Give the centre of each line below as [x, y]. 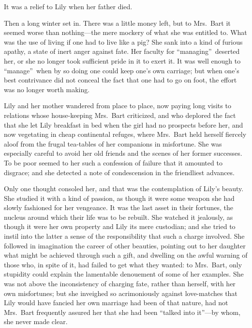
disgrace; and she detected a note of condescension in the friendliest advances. [119, 172]
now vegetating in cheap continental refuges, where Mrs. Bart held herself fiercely [125, 134]
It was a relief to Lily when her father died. [68, 6]
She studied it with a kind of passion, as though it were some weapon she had [119, 198]
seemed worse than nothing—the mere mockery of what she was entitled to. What [126, 32]
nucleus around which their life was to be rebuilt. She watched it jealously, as [119, 217]
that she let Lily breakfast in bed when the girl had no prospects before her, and [124, 124]
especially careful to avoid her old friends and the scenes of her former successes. [123, 153]
